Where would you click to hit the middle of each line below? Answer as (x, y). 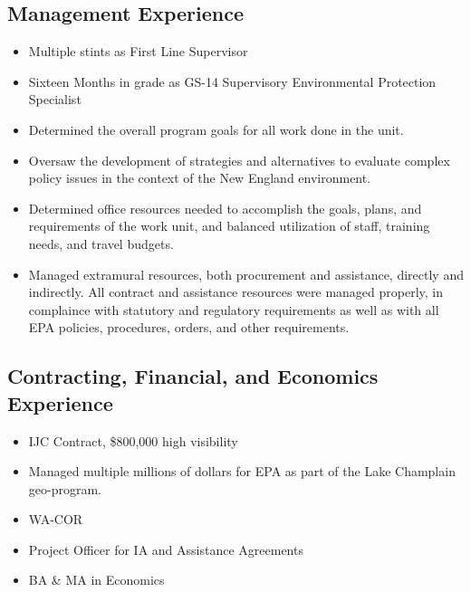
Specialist (55, 99)
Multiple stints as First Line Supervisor (138, 51)
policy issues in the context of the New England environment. (200, 178)
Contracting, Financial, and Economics (193, 376)
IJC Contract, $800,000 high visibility (133, 440)
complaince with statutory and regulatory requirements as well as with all (234, 309)
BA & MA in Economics (96, 580)
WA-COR (56, 519)
